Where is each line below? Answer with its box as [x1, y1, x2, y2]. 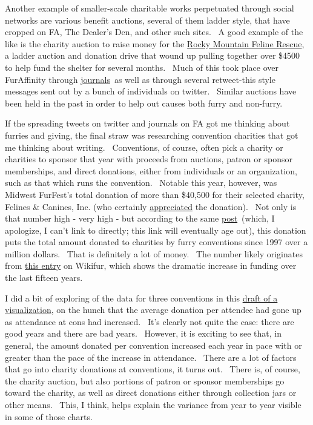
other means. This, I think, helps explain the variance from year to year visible [5, 398, 301, 410]
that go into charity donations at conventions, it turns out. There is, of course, [5, 363, 300, 375]
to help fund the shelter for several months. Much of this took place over [5, 61, 278, 73]
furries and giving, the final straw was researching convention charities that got [5, 128, 298, 141]
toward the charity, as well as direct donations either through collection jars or [5, 386, 297, 399]
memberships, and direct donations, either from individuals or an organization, [5, 164, 297, 177]
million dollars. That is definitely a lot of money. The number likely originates [5, 247, 303, 260]
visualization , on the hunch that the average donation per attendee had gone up [5, 303, 301, 316]
